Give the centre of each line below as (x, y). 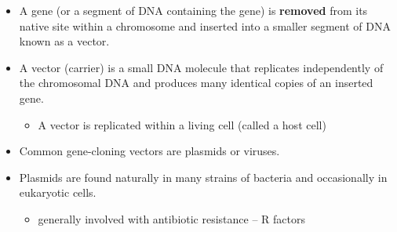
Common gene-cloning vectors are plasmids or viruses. (149, 151)
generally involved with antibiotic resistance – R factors (172, 218)
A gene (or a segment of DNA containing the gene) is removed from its (193, 10)
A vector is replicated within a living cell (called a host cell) (182, 124)
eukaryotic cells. (58, 192)
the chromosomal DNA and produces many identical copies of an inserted (196, 83)
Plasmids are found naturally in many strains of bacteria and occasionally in (203, 177)
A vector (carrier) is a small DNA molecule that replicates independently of (201, 67)
